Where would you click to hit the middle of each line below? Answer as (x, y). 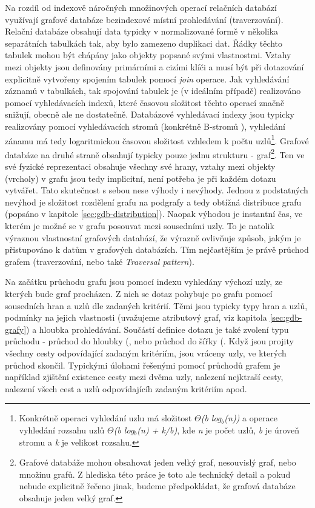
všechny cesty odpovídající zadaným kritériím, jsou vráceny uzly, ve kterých (146, 353)
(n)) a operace (251, 418)
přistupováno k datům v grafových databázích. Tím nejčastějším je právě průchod (157, 249)
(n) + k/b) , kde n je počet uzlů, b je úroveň (218, 429)
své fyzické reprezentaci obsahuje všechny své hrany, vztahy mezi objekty (140, 166)
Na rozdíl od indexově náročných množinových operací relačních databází (141, 7)
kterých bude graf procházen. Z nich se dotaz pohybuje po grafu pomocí (139, 293)
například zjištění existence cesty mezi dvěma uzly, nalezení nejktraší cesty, (144, 377)
